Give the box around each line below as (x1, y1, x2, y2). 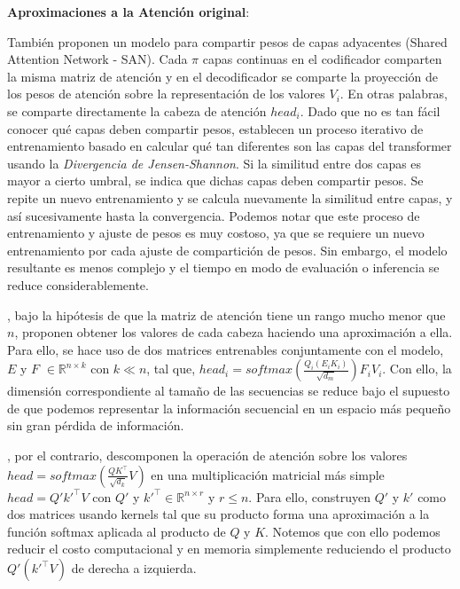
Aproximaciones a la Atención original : (7, 3, 250, 20)
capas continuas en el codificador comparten (202, 50, 442, 68)
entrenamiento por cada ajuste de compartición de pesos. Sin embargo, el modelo (7, 240, 448, 259)
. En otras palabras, (339, 84, 448, 103)
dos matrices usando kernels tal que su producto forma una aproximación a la (7, 505, 430, 523)
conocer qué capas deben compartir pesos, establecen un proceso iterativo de (7, 119, 424, 137)
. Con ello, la (382, 359, 452, 378)
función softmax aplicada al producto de (7, 522, 226, 540)
